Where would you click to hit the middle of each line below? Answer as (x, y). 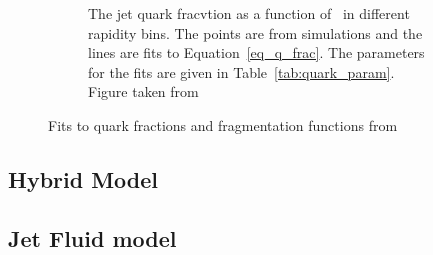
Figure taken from (143, 91)
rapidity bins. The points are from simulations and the (255, 32)
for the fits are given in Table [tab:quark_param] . (241, 71)
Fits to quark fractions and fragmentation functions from (223, 124)
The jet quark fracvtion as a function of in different (249, 13)
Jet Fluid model (92, 237)
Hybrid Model (83, 178)
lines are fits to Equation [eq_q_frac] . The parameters (256, 52)
